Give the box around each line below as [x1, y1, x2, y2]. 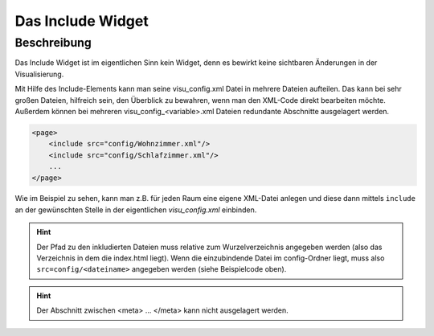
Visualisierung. [14, 69, 64, 79]
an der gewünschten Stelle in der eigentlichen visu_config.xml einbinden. [14, 205, 257, 215]
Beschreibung [14, 35, 92, 50]
